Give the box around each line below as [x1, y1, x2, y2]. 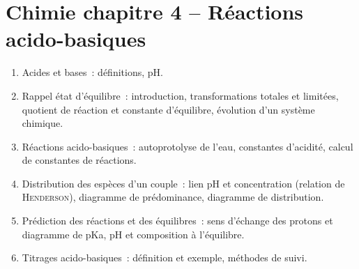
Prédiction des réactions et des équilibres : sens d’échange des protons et [22, 213, 333, 228]
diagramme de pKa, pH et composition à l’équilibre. [22, 226, 245, 241]
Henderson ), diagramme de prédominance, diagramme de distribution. [22, 190, 324, 204]
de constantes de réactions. [22, 153, 137, 167]
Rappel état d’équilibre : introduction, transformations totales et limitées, [22, 88, 339, 102]
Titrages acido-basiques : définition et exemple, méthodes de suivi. [22, 250, 307, 265]
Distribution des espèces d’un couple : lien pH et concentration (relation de [22, 176, 345, 190]
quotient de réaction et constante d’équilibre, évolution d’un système [22, 102, 315, 116]
